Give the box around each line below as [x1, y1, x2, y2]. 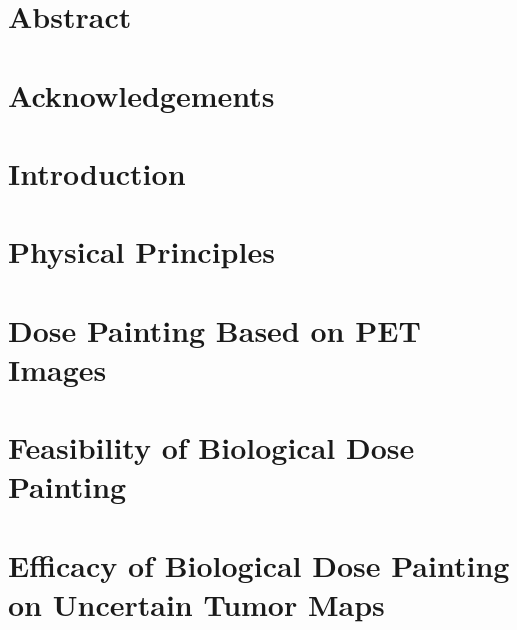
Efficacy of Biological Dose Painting [8, 544, 510, 585]
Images [8, 348, 107, 389]
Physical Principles [8, 231, 275, 272]
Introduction [8, 152, 186, 193]
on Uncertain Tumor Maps [8, 584, 385, 624]
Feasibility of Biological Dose [8, 427, 415, 468]
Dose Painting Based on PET [8, 309, 421, 350]
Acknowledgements [8, 74, 275, 115]
